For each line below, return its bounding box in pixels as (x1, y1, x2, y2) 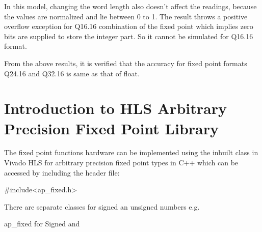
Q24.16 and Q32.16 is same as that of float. (4, 68, 140, 78)
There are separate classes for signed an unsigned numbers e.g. (4, 201, 200, 212)
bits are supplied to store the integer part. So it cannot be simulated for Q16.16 (4, 31, 253, 41)
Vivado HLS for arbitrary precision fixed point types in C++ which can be (4, 157, 239, 168)
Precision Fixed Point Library (4, 118, 219, 138)
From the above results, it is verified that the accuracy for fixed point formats (4, 57, 247, 68)
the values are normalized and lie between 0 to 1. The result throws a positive (4, 11, 248, 21)
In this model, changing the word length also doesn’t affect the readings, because (4, 1, 257, 11)
